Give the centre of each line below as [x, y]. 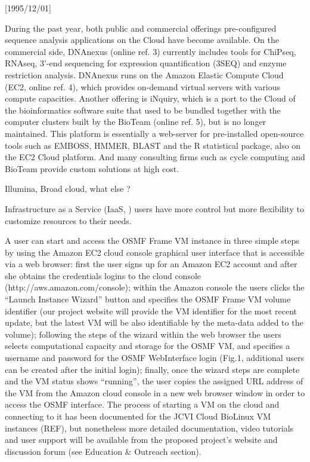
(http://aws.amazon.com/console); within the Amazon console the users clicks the [155, 287]
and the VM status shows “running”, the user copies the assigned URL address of [154, 381]
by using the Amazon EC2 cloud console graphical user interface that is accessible [155, 252]
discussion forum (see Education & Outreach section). [103, 451]
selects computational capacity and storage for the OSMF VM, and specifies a [148, 346]
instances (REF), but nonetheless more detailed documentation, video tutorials [149, 428]
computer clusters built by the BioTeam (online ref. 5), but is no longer [136, 122]
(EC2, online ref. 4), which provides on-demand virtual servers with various [142, 86]
